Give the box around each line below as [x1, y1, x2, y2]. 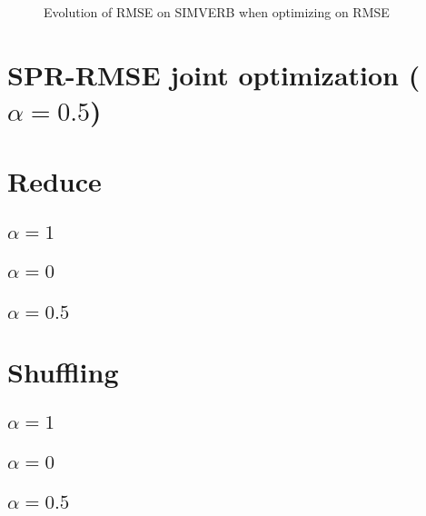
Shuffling [7, 352, 119, 390]
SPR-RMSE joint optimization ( [7, 55, 421, 93]
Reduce [7, 163, 102, 200]
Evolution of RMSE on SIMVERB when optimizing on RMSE [44, 3, 390, 21]
